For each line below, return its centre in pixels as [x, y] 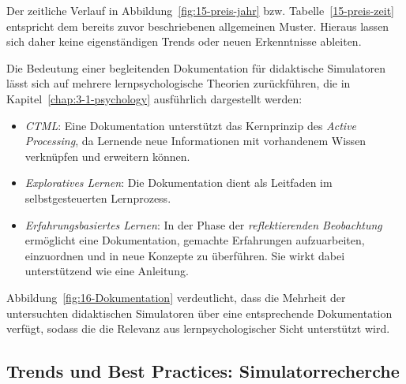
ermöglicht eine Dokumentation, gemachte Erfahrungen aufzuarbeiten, [195, 240]
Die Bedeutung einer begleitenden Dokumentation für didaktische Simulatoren [196, 67]
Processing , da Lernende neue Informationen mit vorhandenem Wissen [195, 141]
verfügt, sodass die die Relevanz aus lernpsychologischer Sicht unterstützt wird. [198, 328]
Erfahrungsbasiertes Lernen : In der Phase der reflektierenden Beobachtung [203, 224]
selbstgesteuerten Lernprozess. [98, 198]
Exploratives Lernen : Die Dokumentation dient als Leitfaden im [179, 183]
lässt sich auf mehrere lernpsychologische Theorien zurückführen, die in [179, 83]
